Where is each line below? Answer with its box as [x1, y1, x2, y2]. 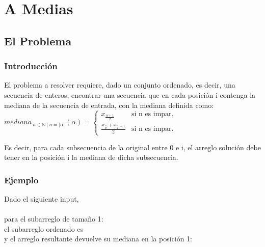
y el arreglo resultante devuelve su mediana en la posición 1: [4, 233, 192, 244]
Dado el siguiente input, [4, 193, 79, 204]
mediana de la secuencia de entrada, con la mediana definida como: [4, 99, 214, 110]
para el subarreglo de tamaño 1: [4, 213, 103, 224]
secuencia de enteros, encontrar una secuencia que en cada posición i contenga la [4, 89, 256, 100]
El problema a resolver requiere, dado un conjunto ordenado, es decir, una [4, 79, 235, 90]
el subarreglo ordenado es [4, 223, 84, 234]
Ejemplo [4, 173, 39, 186]
